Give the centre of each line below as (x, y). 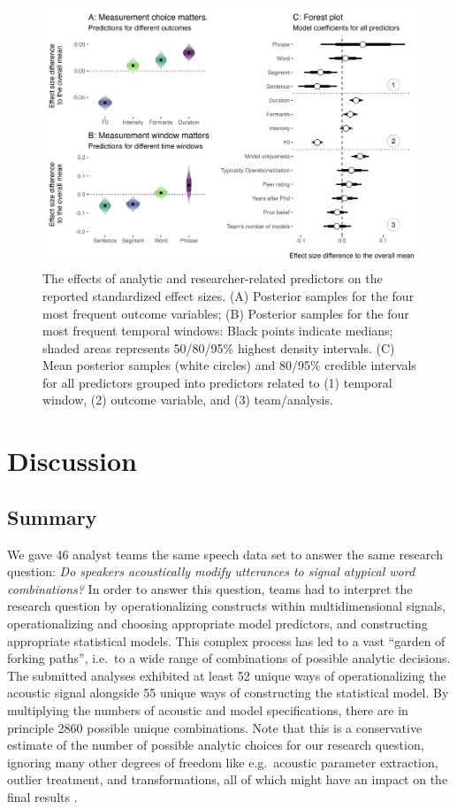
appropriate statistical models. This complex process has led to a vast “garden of (226, 640)
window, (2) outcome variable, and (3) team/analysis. (188, 400)
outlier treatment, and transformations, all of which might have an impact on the (228, 779)
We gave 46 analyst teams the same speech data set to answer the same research (225, 554)
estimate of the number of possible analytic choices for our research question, (216, 745)
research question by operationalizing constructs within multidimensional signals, (227, 606)
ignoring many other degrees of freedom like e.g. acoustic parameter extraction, (223, 762)
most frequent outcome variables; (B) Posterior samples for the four (226, 313)
